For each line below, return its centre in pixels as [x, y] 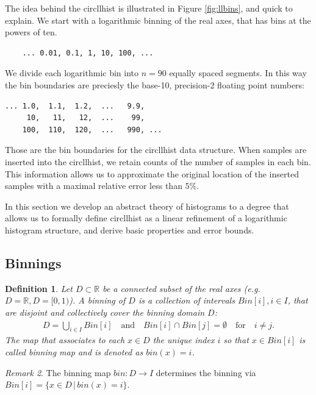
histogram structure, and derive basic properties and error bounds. [130, 230]
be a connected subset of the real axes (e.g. [181, 288]
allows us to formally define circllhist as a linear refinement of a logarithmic [146, 218]
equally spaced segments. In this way [238, 73]
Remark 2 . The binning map [58, 372]
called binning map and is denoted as [74, 351]
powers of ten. [31, 32]
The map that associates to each [65, 340]
